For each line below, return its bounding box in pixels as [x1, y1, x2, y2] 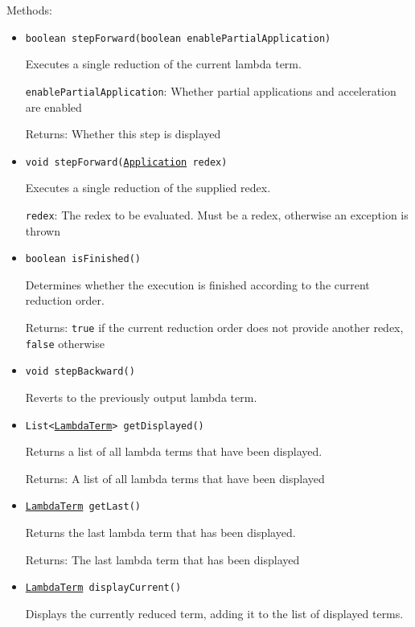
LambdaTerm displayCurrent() [25, 582, 182, 594]
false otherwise [25, 334, 105, 351]
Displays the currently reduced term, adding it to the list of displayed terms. [25, 604, 404, 621]
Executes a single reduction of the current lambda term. [25, 55, 302, 72]
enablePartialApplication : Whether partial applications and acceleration [25, 82, 397, 99]
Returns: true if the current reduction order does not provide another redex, [25, 319, 404, 336]
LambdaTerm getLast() [25, 501, 141, 513]
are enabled [25, 98, 82, 115]
